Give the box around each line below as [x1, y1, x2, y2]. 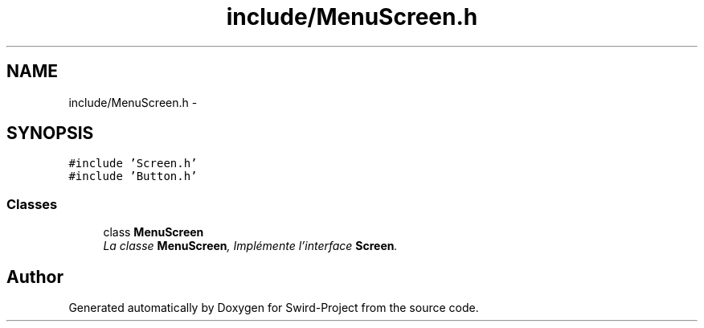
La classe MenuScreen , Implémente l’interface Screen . [103, 239, 398, 253]
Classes [6, 195, 58, 212]
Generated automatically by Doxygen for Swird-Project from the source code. [68, 301, 479, 315]
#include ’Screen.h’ [68, 157, 198, 170]
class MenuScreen [103, 225, 204, 240]
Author [6, 266, 63, 287]
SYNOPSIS [6, 123, 94, 144]
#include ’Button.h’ [68, 170, 198, 183]
